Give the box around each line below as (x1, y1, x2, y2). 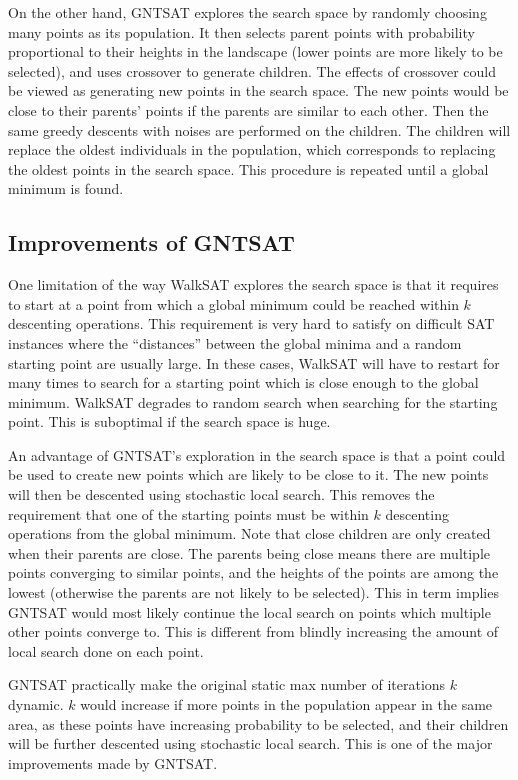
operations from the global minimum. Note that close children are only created (8, 523, 491, 544)
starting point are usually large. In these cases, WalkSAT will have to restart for (8, 352, 500, 373)
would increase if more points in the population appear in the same (80, 694, 493, 715)
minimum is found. (8, 178, 124, 199)
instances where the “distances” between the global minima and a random (8, 332, 462, 353)
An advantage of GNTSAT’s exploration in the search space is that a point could (8, 444, 506, 465)
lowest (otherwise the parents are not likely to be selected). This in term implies (8, 582, 499, 603)
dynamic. (8, 694, 64, 715)
